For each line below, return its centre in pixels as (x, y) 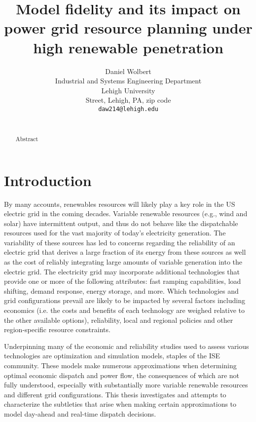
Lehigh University (128, 90)
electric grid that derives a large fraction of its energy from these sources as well (125, 252)
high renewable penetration (128, 47)
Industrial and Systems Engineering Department (128, 81)
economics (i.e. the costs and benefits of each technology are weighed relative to (124, 310)
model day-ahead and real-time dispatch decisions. (80, 413)
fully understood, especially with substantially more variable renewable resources (126, 385)
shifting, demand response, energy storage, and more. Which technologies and (121, 290)
